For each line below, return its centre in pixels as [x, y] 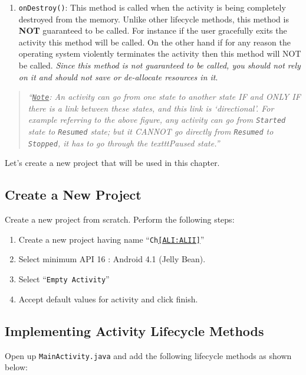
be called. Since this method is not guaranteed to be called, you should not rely [159, 65]
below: [16, 367]
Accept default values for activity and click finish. [108, 299]
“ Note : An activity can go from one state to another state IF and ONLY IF [164, 97]
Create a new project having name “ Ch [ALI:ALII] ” [111, 239]
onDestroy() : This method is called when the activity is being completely [152, 7]
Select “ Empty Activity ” [64, 279]
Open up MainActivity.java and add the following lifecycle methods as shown [148, 355]
